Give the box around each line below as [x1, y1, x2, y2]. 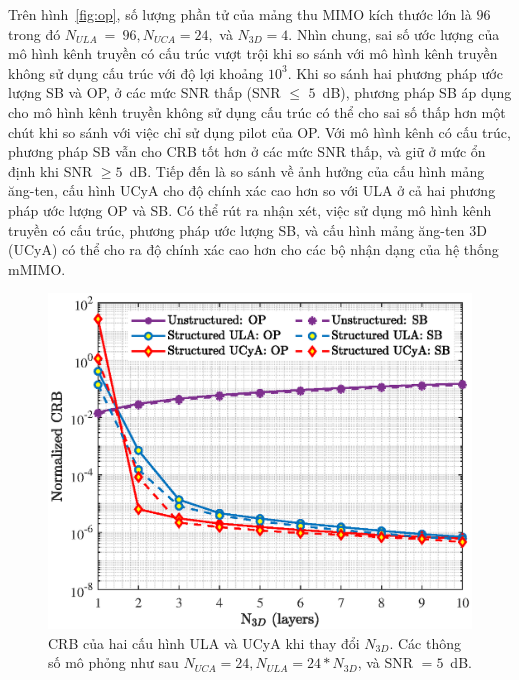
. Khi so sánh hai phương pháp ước [287, 62, 503, 83]
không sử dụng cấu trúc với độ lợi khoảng [8, 62, 264, 83]
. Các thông [389, 632, 461, 653]
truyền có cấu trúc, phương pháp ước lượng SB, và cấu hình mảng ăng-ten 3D [8, 219, 487, 240]
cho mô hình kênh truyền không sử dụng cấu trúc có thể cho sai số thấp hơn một [8, 101, 506, 122]
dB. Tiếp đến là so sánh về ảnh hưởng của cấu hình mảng [129, 160, 485, 181]
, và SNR [357, 652, 414, 673]
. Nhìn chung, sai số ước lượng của [288, 23, 500, 44]
